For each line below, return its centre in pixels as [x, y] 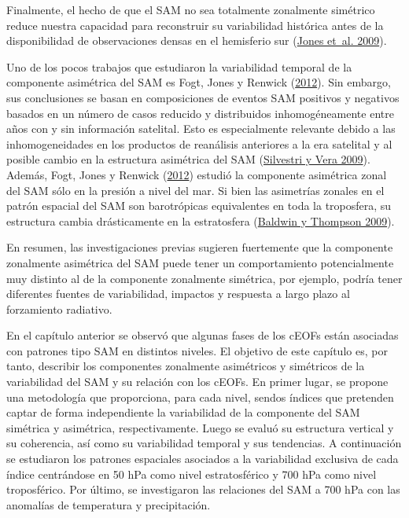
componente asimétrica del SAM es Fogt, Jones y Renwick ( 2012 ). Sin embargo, [199, 82]
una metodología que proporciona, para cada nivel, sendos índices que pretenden [200, 397]
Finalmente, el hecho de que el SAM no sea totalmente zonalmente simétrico [191, 9]
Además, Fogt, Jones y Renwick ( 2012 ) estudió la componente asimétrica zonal [197, 174]
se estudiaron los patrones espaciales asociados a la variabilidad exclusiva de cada [203, 459]
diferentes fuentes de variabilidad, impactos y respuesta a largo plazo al [178, 294]
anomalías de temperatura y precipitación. [109, 504]
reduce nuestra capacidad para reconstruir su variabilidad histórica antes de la [195, 25]
